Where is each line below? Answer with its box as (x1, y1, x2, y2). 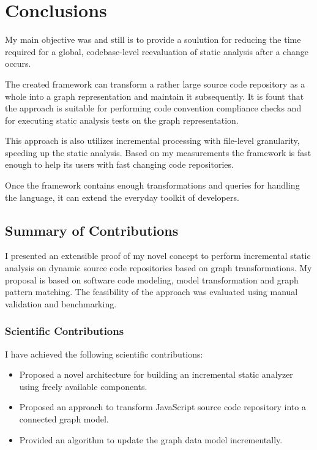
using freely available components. (19, 380, 147, 392)
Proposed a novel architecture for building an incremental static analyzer (19, 368, 293, 381)
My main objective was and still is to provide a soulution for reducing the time (5, 33, 301, 46)
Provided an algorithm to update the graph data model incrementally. (19, 433, 283, 446)
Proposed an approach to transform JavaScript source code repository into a (19, 400, 306, 413)
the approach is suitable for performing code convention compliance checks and (5, 102, 302, 114)
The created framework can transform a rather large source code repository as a (5, 77, 305, 90)
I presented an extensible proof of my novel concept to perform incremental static (5, 249, 311, 262)
